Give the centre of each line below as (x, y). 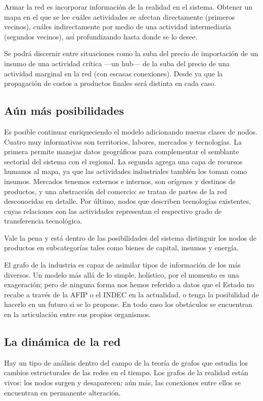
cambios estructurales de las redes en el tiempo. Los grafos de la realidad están (126, 372)
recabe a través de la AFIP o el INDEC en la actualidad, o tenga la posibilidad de (131, 294)
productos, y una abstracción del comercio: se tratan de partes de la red (116, 191)
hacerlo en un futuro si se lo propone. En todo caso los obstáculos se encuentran (128, 304)
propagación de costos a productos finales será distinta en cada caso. (110, 83)
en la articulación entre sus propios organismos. (78, 314)
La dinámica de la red (62, 342)
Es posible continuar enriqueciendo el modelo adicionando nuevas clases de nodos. (131, 131)
